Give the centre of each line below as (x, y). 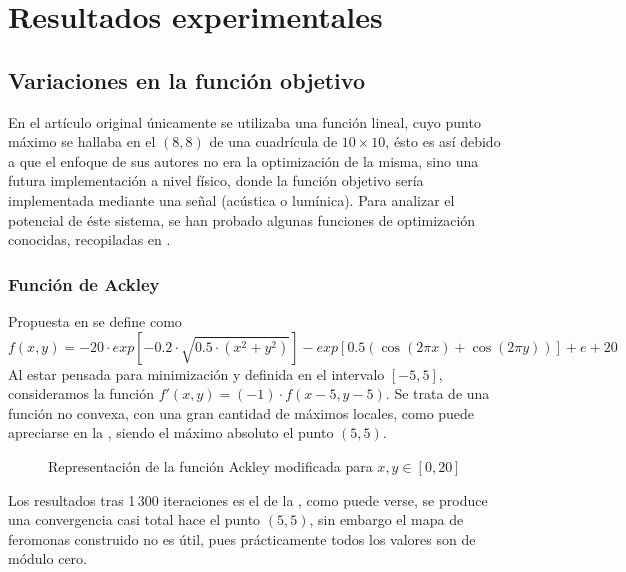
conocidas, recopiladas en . (89, 239)
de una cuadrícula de (273, 141)
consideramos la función (81, 393)
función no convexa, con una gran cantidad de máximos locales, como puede (241, 412)
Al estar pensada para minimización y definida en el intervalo (196, 373)
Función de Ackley (84, 283)
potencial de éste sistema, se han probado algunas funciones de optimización (242, 219)
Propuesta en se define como (95, 320)
